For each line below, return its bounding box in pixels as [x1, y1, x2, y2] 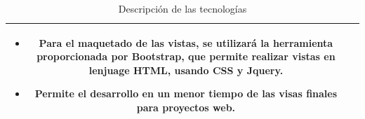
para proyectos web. [136, 99, 236, 114]
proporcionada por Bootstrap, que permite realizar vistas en [36, 49, 336, 64]
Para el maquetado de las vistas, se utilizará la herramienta [39, 35, 333, 50]
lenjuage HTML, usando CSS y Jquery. [88, 62, 284, 77]
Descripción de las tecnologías [118, 1, 247, 15]
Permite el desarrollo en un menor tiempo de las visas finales [34, 86, 338, 101]
